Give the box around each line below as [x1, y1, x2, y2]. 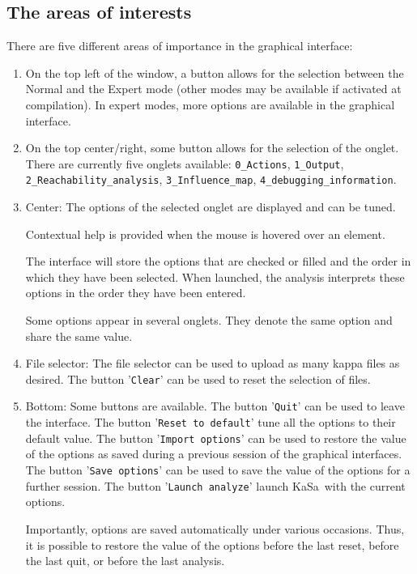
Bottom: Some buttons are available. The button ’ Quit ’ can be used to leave [25, 398, 405, 415]
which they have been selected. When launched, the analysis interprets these [25, 268, 405, 285]
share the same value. [25, 327, 133, 344]
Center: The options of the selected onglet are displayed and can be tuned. [25, 198, 396, 215]
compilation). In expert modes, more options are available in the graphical [25, 96, 395, 113]
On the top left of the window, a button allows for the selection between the [25, 64, 404, 81]
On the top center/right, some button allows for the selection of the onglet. [25, 139, 399, 156]
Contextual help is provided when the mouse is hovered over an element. [25, 225, 385, 242]
